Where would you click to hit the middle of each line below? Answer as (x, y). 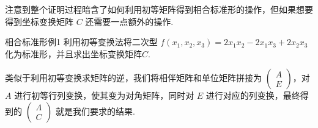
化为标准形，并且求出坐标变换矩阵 (73, 53)
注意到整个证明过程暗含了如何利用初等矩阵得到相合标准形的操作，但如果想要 (159, 9)
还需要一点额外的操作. (129, 21)
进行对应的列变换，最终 (253, 95)
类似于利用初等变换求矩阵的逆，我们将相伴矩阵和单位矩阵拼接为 (133, 78)
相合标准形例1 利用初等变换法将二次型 (81, 42)
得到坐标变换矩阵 (39, 21)
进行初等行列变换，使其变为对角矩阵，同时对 (104, 95)
